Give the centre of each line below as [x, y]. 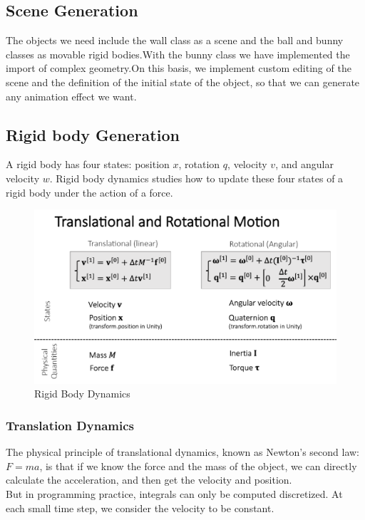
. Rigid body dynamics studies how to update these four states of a [196, 178]
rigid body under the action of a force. [89, 192]
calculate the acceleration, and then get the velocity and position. [149, 480]
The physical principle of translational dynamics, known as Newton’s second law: [182, 452]
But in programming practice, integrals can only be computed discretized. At [174, 494]
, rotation [199, 164]
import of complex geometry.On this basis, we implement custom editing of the [179, 68]
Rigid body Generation [93, 134]
